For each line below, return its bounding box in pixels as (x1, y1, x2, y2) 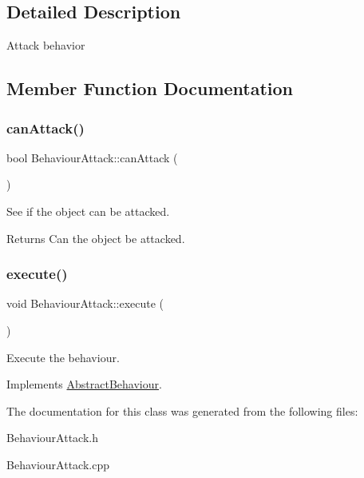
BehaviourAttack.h (6, 429, 98, 446)
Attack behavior (6, 37, 85, 54)
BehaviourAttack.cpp (6, 456, 109, 472)
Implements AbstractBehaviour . (6, 376, 162, 392)
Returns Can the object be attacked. (6, 229, 185, 246)
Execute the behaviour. (6, 349, 120, 365)
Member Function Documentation (6, 76, 294, 101)
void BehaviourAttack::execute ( (6, 295, 164, 312)
